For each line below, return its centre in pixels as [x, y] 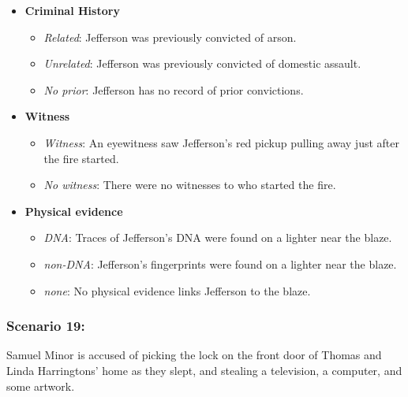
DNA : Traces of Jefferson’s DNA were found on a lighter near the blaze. [218, 237]
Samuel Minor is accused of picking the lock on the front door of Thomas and [194, 355]
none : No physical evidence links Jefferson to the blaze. [177, 290]
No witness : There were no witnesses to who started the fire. [190, 185]
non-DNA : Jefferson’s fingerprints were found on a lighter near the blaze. [220, 263]
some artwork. [41, 386]
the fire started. [81, 158]
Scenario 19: [46, 326]
